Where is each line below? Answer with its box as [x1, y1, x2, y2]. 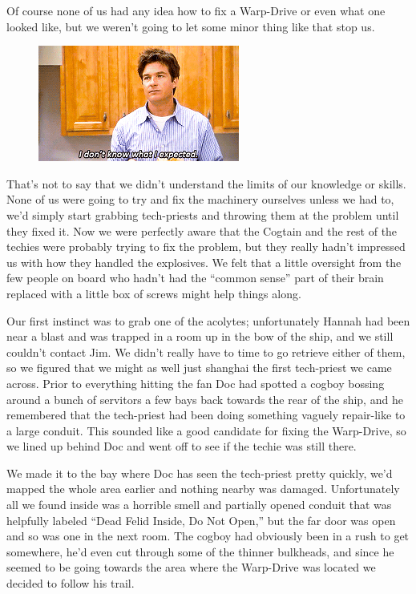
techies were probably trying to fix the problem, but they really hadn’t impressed [6, 238, 406, 255]
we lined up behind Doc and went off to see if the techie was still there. [6, 438, 357, 455]
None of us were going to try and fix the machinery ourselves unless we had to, [6, 191, 394, 208]
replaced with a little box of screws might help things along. [6, 285, 301, 301]
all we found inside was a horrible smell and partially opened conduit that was [6, 496, 392, 513]
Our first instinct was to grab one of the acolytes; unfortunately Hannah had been [6, 312, 410, 329]
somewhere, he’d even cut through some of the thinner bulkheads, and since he [6, 543, 394, 560]
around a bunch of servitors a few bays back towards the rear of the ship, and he [6, 390, 403, 407]
